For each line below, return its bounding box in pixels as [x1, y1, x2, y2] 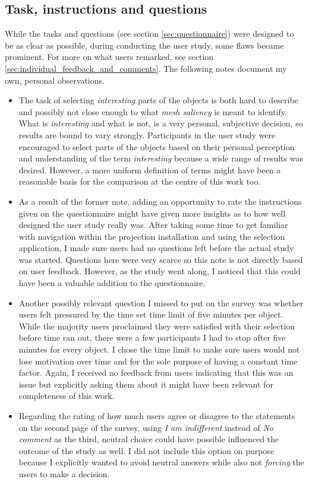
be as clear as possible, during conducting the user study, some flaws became [5, 39, 284, 51]
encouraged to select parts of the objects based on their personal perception [18, 140, 295, 153]
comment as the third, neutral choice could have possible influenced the [18, 433, 279, 445]
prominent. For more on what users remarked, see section [5, 50, 214, 63]
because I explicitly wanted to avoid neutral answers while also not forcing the [18, 456, 304, 468]
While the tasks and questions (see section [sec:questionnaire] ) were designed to [5, 27, 294, 40]
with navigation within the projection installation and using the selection [18, 230, 285, 242]
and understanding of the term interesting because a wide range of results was [18, 152, 303, 164]
